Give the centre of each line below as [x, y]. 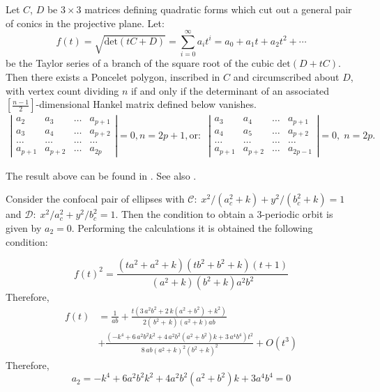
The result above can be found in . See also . [101, 175]
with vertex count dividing [62, 90]
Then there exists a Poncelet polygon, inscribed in [113, 76]
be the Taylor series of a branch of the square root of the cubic [140, 63]
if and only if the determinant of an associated [230, 90]
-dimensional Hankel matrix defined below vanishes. [146, 104]
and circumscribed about [286, 76]
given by [24, 227]
